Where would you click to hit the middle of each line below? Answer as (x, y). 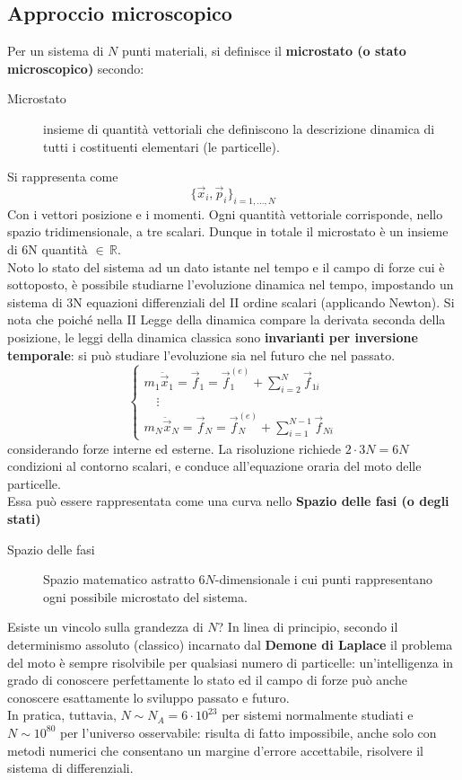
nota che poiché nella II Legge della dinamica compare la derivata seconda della (227, 319)
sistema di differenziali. (70, 768)
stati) (24, 518)
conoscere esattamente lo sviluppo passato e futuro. (148, 697)
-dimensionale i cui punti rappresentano (323, 579)
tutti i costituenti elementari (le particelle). (161, 146)
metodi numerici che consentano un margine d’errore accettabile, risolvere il (215, 750)
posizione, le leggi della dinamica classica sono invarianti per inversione (213, 337)
